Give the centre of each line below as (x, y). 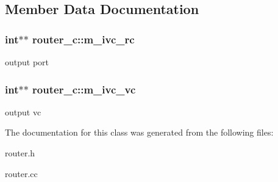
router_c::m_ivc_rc (84, 39)
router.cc (21, 173)
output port (27, 62)
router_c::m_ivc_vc (84, 89)
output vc (23, 111)
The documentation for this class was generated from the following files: (139, 132)
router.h (20, 153)
